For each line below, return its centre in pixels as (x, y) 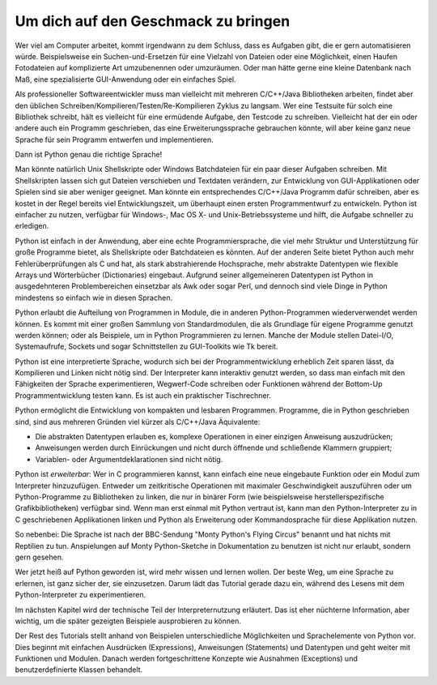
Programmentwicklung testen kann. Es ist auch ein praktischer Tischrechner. (143, 395)
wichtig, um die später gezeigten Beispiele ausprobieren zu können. (128, 621)
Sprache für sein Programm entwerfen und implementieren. (114, 139)
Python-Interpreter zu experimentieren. (80, 595)
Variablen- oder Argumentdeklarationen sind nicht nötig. (129, 459)
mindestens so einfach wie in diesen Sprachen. (94, 298)
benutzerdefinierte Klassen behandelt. (79, 670)
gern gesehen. (39, 557)
